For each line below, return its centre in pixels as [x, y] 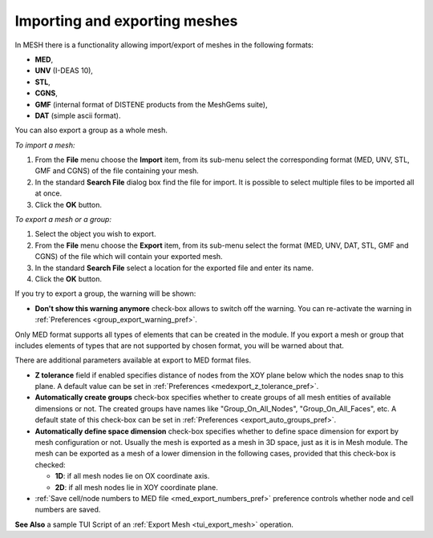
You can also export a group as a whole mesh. [91, 130]
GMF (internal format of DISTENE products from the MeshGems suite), [151, 104]
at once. [49, 193]
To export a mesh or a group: [63, 220]
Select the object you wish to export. [95, 234]
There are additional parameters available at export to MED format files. [133, 360]
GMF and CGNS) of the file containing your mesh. [117, 171]
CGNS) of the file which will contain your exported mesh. [129, 257]
